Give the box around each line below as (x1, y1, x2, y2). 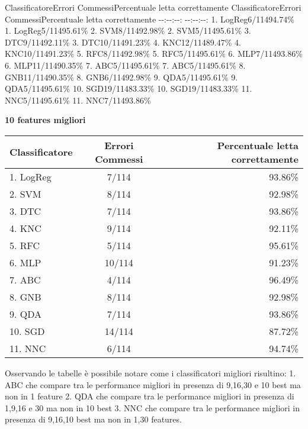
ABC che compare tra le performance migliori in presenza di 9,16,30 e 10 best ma (5, 378, 301, 391)
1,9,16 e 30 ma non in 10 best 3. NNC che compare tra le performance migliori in (5, 401, 300, 414)
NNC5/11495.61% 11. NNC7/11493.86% (5, 93, 151, 106)
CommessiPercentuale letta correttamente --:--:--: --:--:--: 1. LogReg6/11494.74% (5, 12, 294, 25)
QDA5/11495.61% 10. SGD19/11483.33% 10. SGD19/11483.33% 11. (5, 82, 252, 95)
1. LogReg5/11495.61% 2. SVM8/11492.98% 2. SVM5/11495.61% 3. (5, 24, 251, 37)
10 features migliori (5, 114, 86, 126)
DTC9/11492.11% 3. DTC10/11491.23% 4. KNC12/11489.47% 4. (5, 36, 241, 48)
